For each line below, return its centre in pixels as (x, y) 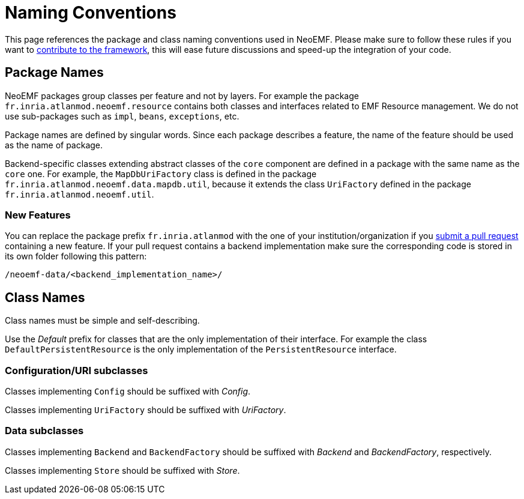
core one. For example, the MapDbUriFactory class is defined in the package (161, 174)
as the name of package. (54, 145)
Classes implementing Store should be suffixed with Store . (122, 470)
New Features (38, 215)
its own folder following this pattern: (76, 256)
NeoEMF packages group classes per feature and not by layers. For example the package (182, 95)
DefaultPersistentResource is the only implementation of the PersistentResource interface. (201, 349)
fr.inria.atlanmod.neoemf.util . (80, 194)
